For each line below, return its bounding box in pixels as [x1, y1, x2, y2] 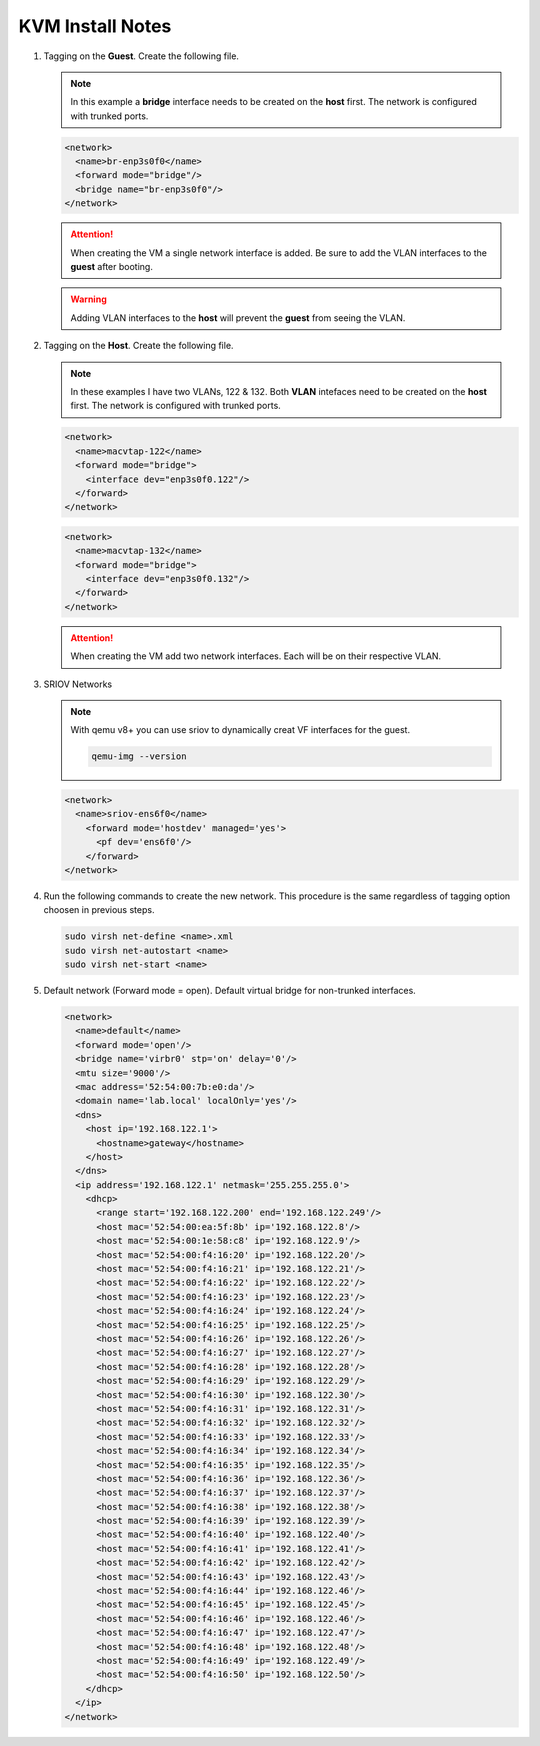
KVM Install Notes [18, 15, 172, 37]
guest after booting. [70, 261, 154, 273]
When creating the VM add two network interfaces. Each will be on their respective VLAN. [70, 650, 442, 662]
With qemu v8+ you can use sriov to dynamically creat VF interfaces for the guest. [70, 724, 410, 736]
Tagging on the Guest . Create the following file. [43, 50, 240, 62]
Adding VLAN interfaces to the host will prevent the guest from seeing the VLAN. [70, 311, 406, 324]
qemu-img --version [91, 751, 187, 762]
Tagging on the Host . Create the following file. [43, 340, 234, 352]
